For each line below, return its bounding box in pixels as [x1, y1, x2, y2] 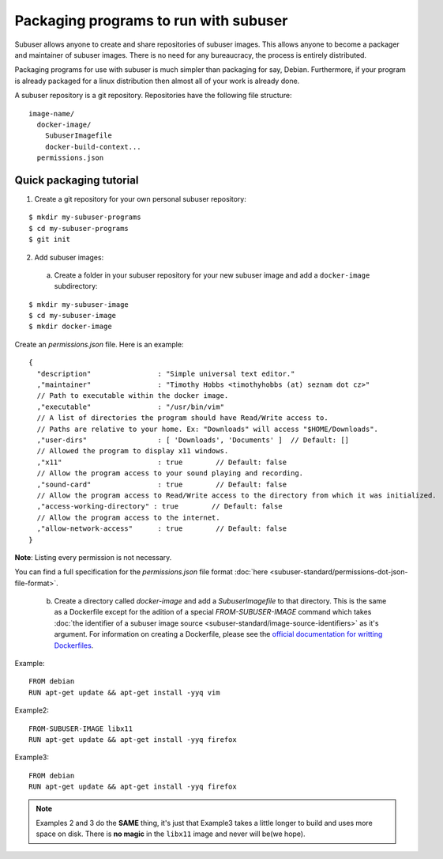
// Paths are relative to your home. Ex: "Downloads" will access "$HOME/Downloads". [36, 424, 379, 433]
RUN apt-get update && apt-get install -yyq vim [28, 688, 220, 697]
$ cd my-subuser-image [28, 311, 117, 320]
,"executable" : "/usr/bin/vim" [36, 402, 225, 411]
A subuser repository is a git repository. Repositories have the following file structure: [14, 91, 292, 100]
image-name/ [28, 109, 75, 118]
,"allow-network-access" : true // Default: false [36, 524, 287, 533]
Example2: [14, 706, 49, 715]
